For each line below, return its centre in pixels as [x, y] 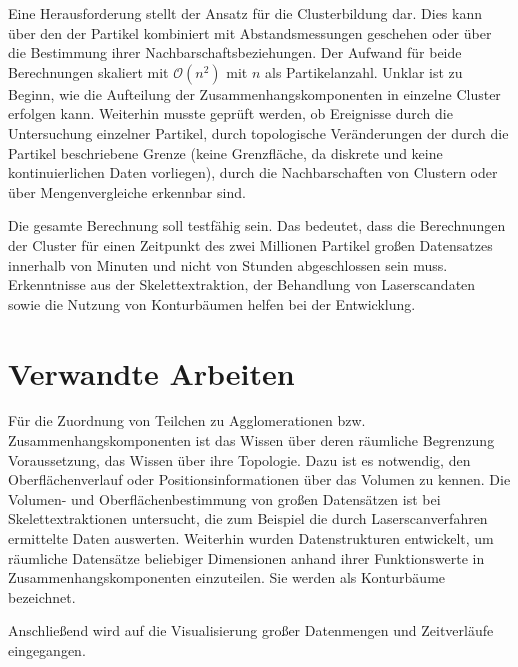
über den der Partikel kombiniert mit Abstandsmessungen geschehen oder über [250, 32]
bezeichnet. [42, 596]
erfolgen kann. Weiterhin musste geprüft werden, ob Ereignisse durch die [230, 113]
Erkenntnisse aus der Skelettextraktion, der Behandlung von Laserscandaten [242, 284]
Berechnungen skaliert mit [88, 71]
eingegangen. [47, 649]
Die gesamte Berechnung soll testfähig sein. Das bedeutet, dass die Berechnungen [257, 225]
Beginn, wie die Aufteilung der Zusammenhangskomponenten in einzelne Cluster [254, 93]
